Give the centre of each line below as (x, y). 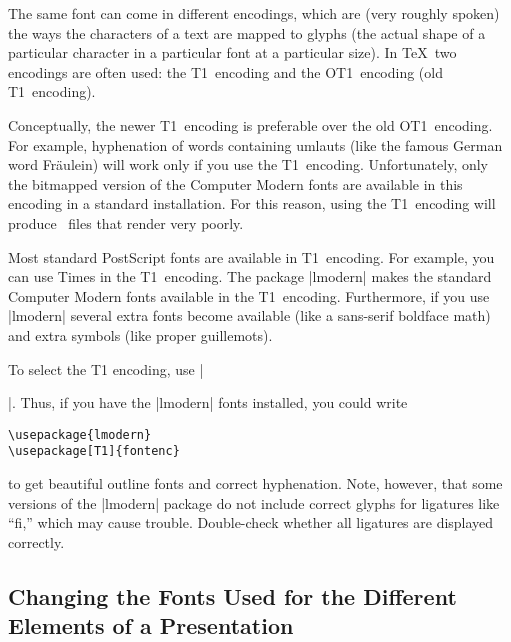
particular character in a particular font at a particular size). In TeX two (232, 52)
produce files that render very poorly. (126, 222)
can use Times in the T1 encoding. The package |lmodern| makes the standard (250, 276)
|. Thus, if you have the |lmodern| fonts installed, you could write (208, 402)
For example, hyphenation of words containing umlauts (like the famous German (255, 144)
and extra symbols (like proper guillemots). (140, 334)
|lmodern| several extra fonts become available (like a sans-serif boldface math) (249, 315)
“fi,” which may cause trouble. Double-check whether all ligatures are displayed (251, 522)
